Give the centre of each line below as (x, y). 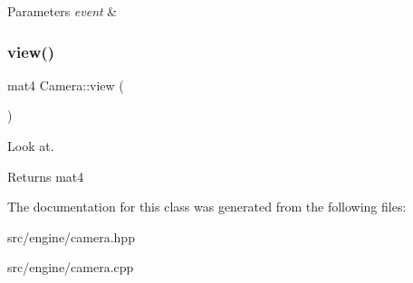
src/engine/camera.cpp (71, 267)
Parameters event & (62, 11)
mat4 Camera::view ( (66, 85)
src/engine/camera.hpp (71, 236)
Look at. (31, 146)
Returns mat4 (46, 176)
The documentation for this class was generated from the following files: (207, 207)
